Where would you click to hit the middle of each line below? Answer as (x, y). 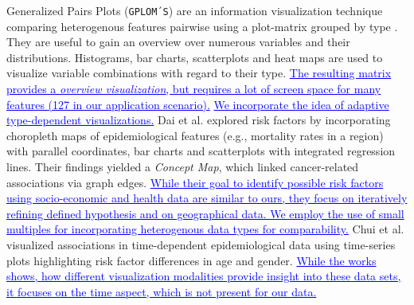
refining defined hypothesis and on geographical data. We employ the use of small (205, 213)
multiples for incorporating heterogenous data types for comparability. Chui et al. (205, 229)
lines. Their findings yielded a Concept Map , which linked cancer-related (183, 166)
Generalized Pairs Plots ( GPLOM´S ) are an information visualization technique (195, 10)
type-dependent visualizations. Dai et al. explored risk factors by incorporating (199, 120)
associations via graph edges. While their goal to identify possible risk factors (195, 182)
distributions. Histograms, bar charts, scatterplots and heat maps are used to (195, 57)
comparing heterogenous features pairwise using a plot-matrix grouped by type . (202, 26)
